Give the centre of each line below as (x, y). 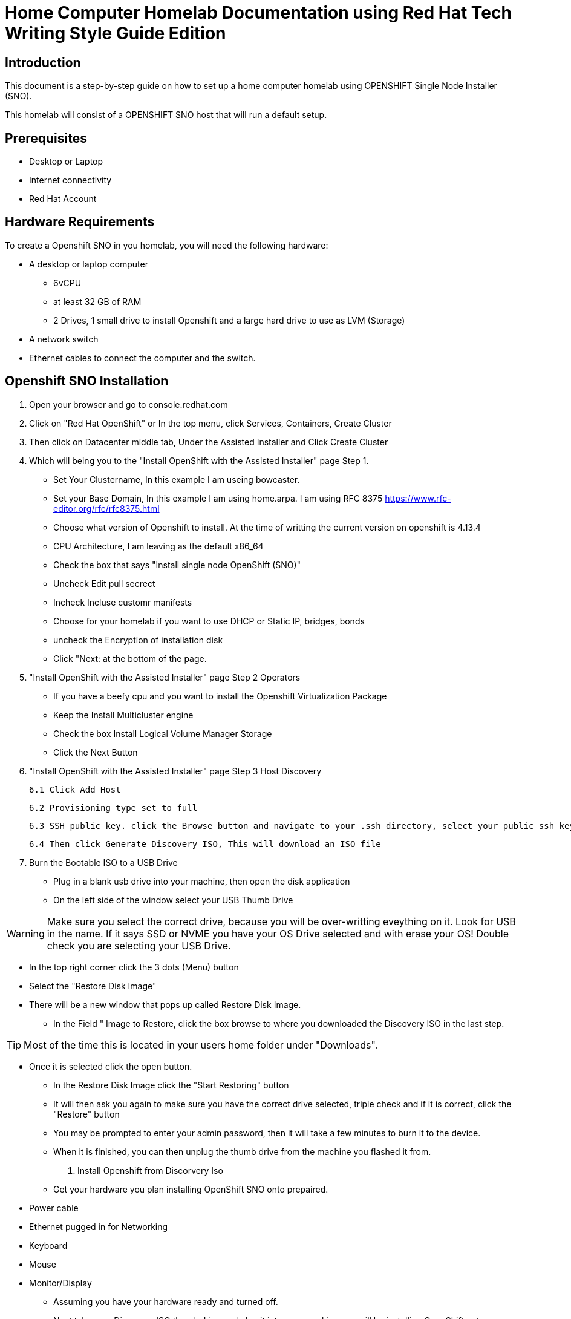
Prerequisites (46, 138)
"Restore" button (86, 1114)
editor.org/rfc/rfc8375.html (106, 508)
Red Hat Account (63, 199)
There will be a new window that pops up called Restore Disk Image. (165, 1004)
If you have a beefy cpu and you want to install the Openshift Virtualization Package (220, 696)
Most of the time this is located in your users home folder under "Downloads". (201, 1045)
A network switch (64, 339)
